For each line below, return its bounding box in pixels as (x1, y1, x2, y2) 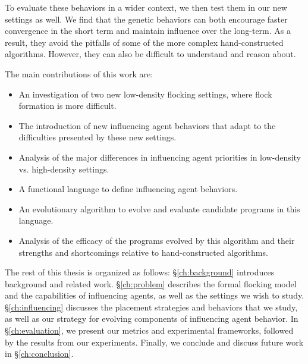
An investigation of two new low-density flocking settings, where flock (18, 87, 272, 100)
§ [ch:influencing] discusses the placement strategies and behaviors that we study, (5, 300, 298, 313)
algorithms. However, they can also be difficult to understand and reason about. (5, 48, 296, 60)
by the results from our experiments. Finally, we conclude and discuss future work (5, 335, 304, 348)
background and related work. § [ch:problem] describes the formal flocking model (5, 277, 297, 290)
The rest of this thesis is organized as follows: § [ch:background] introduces (5, 266, 275, 278)
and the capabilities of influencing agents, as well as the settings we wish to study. (5, 289, 304, 302)
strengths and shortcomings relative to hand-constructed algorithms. (18, 246, 268, 258)
